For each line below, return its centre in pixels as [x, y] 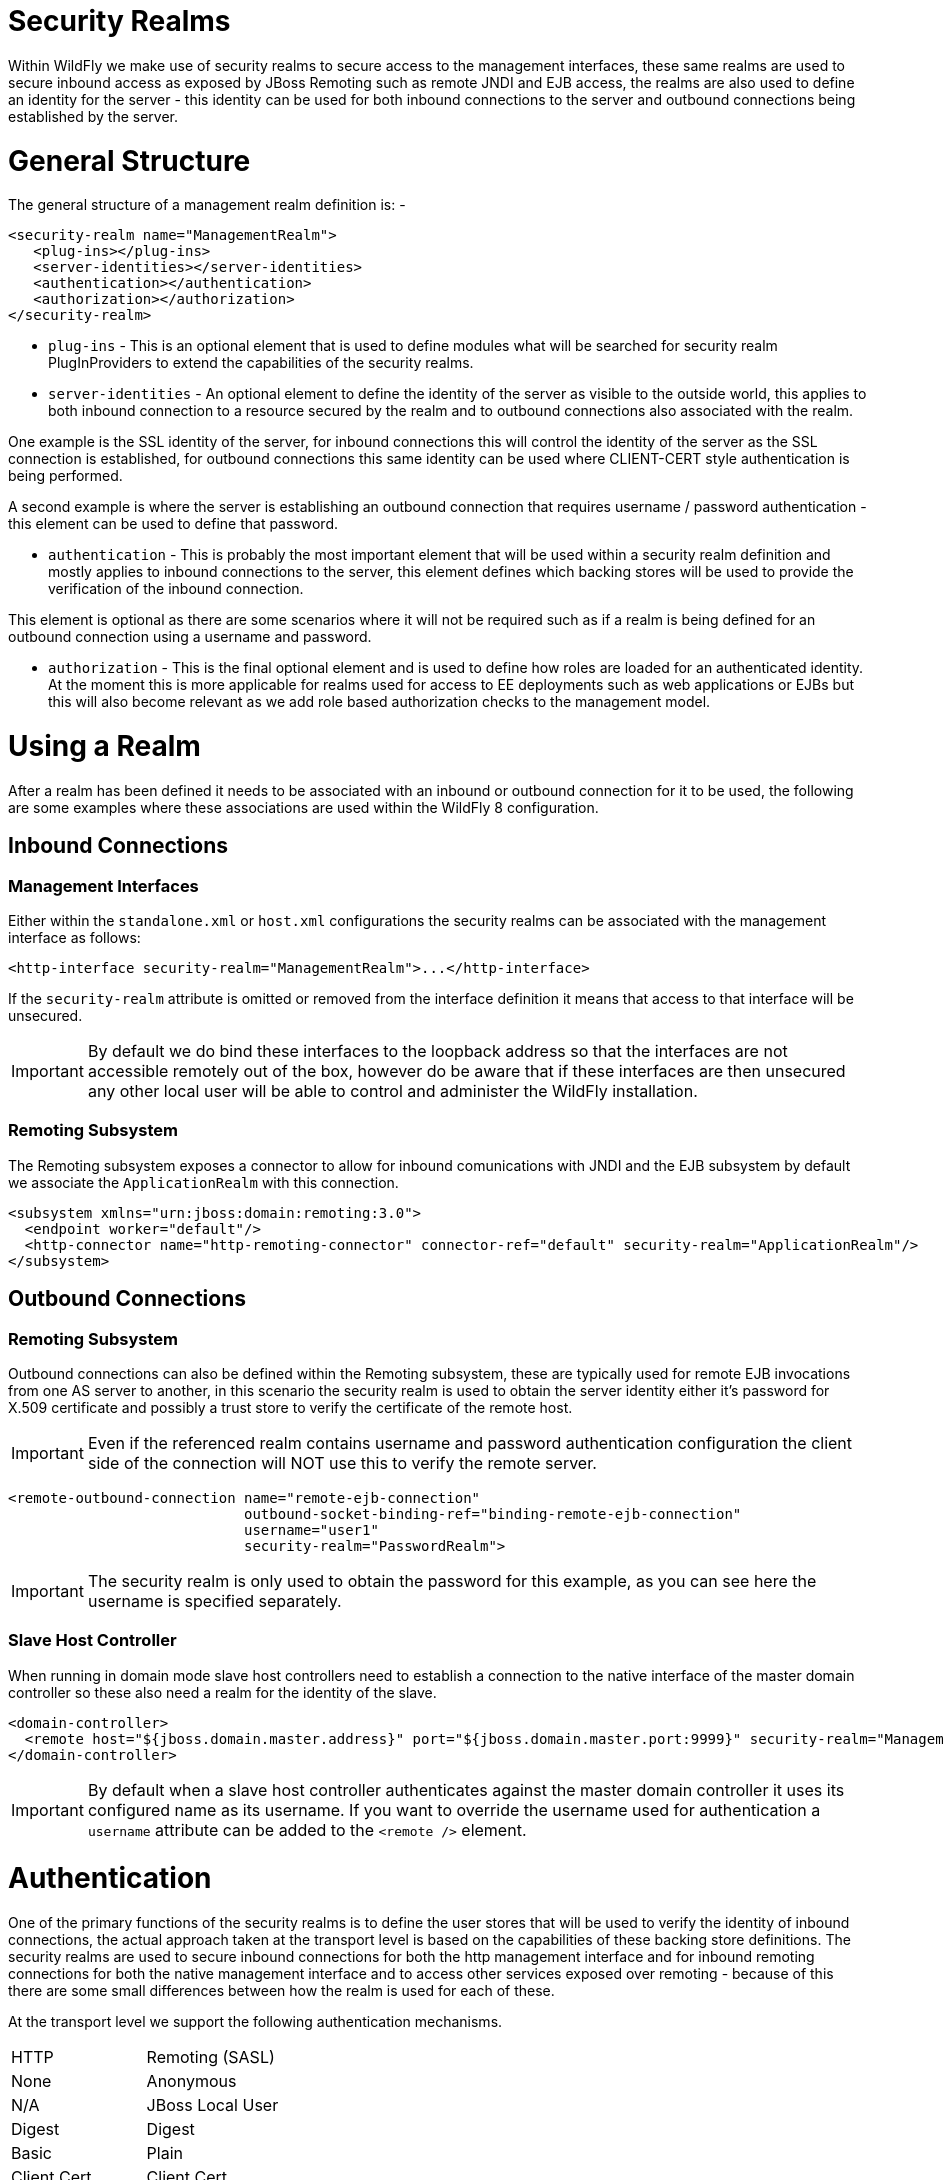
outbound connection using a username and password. [190, 637]
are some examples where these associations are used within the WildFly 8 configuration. [303, 807]
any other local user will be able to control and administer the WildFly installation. [392, 1090]
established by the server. [93, 116]
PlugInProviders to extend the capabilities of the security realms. [261, 363]
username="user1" [311, 1529]
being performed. [65, 476]
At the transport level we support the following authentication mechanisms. [255, 2022]
